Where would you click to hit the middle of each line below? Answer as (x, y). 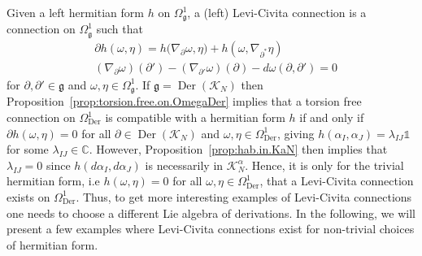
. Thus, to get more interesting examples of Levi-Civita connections (244, 196)
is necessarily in (184, 165)
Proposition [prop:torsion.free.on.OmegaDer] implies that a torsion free (184, 101)
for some (28, 149)
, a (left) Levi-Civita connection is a (277, 12)
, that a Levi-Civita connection (337, 181)
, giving (296, 133)
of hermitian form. (52, 244)
